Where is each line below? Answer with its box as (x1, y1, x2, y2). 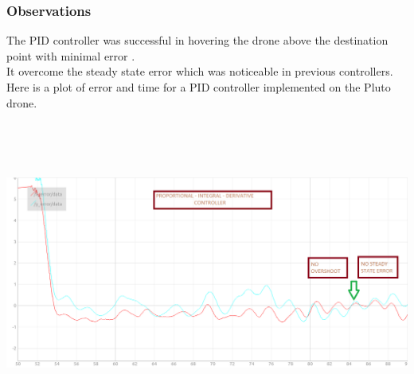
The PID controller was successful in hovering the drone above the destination (6, 32, 389, 49)
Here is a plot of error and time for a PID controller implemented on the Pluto (6, 79, 391, 95)
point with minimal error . (6, 47, 135, 64)
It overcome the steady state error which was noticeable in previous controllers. (6, 63, 393, 80)
